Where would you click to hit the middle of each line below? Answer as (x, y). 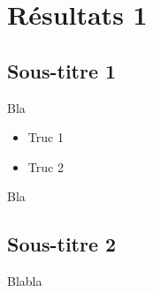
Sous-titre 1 (62, 70)
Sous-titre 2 (62, 244)
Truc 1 (46, 137)
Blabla (25, 281)
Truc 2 (46, 166)
